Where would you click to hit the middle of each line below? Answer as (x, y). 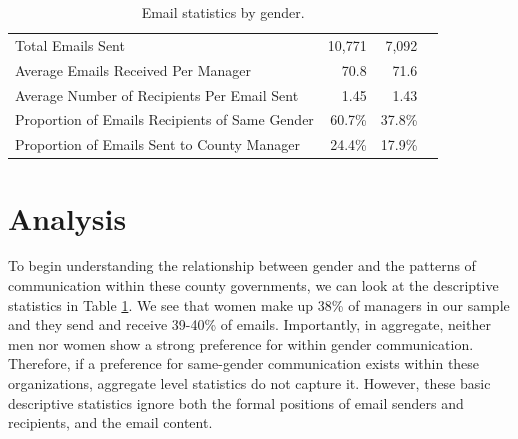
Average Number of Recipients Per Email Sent (157, 94)
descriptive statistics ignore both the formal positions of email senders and (236, 402)
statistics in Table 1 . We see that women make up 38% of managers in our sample (259, 304)
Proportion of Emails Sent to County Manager (157, 144)
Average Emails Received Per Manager (133, 69)
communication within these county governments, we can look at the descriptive (253, 285)
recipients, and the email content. (110, 422)
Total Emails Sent (70, 44)
